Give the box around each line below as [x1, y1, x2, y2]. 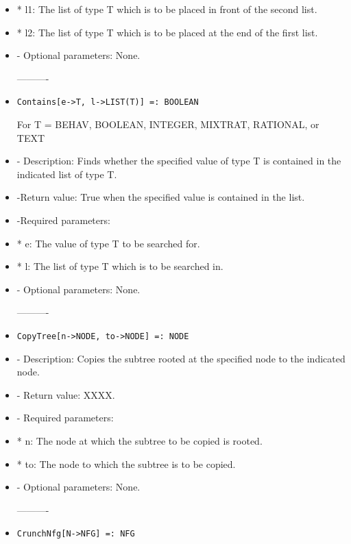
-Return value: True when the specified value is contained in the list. [16, 190, 305, 204]
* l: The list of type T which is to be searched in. [16, 259, 223, 273]
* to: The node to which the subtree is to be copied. [16, 456, 236, 471]
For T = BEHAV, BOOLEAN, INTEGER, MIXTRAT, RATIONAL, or [16, 117, 319, 132]
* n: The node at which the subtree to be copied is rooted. [16, 434, 263, 447]
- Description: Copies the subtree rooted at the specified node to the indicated [16, 351, 346, 365]
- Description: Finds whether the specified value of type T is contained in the [16, 153, 341, 168]
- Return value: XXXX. [16, 387, 115, 401]
